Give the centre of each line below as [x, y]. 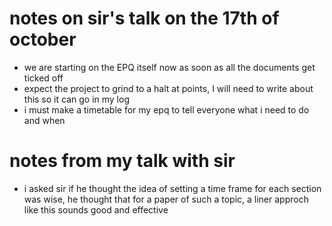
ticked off [43, 78]
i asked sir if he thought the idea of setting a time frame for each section [172, 188]
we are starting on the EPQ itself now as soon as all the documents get [169, 67]
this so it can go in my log [76, 99]
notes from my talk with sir [122, 161]
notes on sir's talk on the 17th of [144, 18]
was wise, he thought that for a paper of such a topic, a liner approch [166, 199]
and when [44, 120]
